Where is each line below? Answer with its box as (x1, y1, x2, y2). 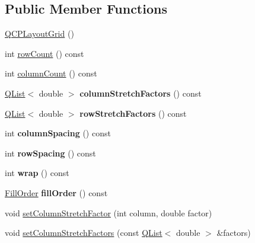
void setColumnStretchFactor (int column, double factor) (5, 206, 212, 219)
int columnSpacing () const (5, 127, 111, 139)
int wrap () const (5, 167, 69, 179)
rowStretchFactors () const (79, 107, 187, 119)
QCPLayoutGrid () (5, 27, 74, 40)
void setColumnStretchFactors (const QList (5, 226, 162, 239)
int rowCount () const (5, 47, 84, 59)
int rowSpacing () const (5, 146, 96, 159)
